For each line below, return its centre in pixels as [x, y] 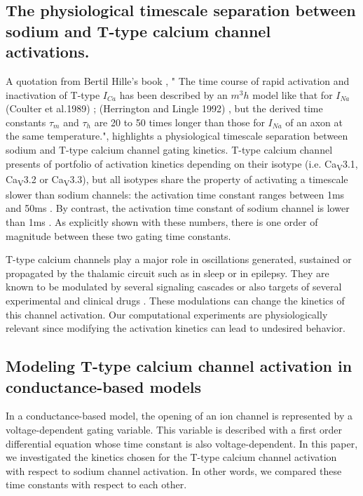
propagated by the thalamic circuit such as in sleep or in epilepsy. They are [167, 273]
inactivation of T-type [53, 94]
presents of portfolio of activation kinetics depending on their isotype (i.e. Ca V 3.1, [182, 164]
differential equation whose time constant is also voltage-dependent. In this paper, [182, 443]
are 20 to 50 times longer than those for [179, 122]
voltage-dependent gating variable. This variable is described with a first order [174, 429]
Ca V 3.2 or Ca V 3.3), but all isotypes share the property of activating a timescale [177, 180]
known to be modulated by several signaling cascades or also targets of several [174, 287]
